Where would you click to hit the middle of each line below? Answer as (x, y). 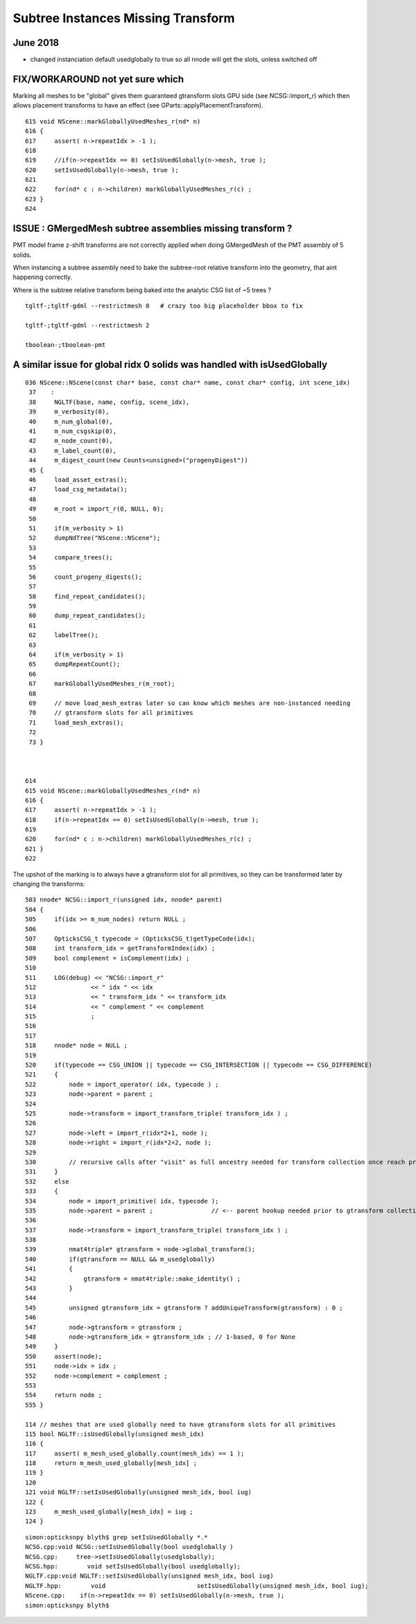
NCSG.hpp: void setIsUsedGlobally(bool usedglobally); (133, 1566)
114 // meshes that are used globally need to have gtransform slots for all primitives (181, 1424)
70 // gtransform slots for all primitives (111, 713)
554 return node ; (64, 1395)
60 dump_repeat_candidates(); (87, 616)
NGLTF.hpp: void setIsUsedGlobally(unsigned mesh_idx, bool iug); (197, 1585)
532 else (47, 1181)
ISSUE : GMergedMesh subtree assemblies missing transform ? (153, 229)
